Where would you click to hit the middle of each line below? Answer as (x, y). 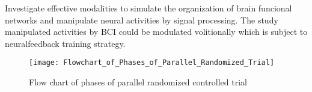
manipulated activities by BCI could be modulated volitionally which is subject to (156, 32)
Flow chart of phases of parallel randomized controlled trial (138, 82)
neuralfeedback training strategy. (65, 43)
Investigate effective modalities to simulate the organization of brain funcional (148, 8)
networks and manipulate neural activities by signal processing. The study (142, 20)
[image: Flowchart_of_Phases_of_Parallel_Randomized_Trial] (152, 63)
